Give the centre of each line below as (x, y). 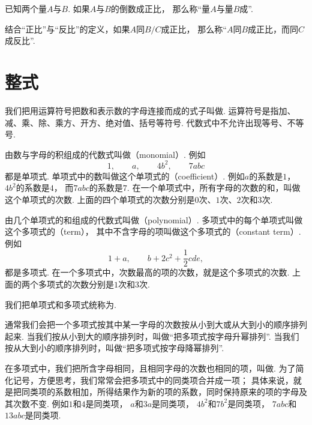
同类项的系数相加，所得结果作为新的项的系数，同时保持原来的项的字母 (160, 392)
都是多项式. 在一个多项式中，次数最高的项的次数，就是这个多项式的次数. (147, 272)
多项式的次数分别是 (76, 284)
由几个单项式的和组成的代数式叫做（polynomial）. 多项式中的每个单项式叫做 (154, 219)
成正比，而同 (273, 29)
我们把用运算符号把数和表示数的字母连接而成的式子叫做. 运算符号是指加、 (150, 110)
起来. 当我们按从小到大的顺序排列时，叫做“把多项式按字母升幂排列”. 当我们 (152, 336)
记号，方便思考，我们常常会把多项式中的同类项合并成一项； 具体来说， (153, 380)
